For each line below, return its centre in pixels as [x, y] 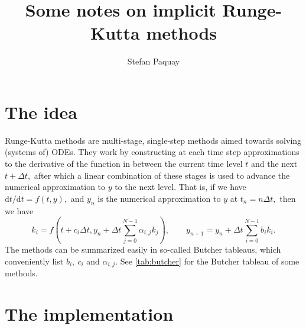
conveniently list [34, 261]
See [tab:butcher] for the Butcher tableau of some [210, 261]
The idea [41, 112]
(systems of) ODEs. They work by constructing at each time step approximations [152, 152]
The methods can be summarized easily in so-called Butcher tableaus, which [143, 249]
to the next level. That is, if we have [180, 187]
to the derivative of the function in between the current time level [124, 164]
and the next [274, 164]
